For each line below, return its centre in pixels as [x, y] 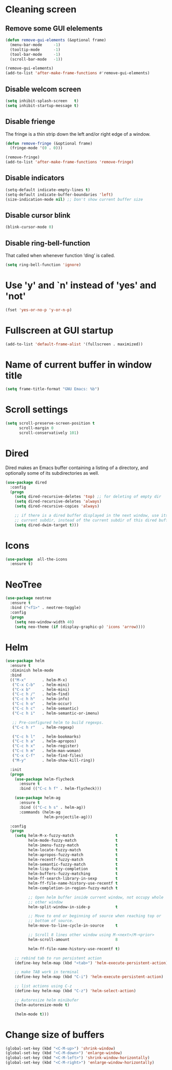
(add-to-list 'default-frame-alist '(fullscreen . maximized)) [74, 344]
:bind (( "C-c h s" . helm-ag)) [52, 807]
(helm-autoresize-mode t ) [42, 1005]
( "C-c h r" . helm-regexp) [43, 727]
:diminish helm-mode [32, 670]
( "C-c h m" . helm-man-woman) [47, 751]
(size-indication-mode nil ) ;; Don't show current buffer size [74, 199]
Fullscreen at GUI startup [59, 330]
